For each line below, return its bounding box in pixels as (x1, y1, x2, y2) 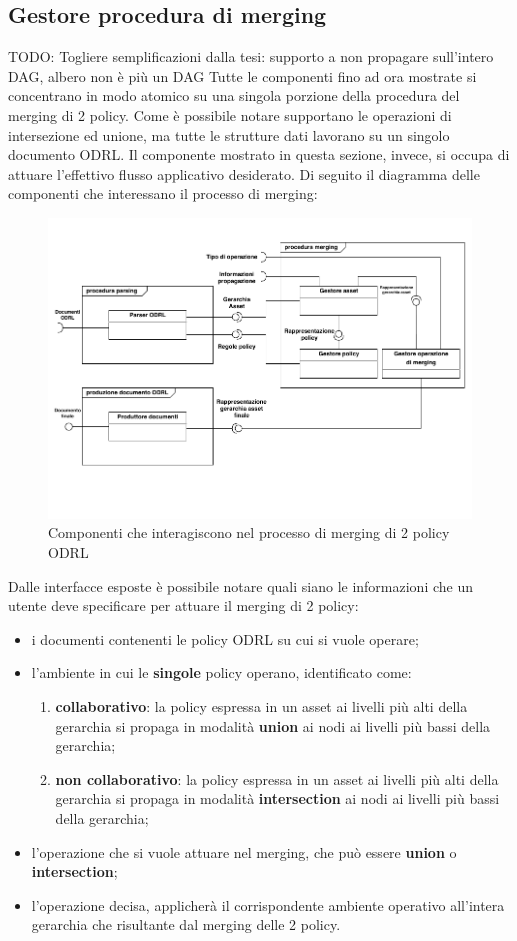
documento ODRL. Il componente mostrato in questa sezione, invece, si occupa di (8, 144, 510, 165)
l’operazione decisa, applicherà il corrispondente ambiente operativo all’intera (31, 894, 505, 915)
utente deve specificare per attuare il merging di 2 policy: (8, 595, 359, 616)
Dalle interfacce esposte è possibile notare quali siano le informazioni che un (8, 575, 474, 596)
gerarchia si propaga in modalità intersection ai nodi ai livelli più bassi (55, 788, 500, 809)
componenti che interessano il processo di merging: (8, 183, 318, 204)
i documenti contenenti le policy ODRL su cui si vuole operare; (31, 628, 419, 649)
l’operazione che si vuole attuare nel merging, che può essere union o (31, 841, 457, 862)
